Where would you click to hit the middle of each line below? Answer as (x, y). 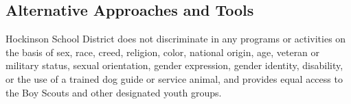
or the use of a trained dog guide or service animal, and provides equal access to (174, 78)
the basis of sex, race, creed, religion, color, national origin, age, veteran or (163, 52)
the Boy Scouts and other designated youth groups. (114, 92)
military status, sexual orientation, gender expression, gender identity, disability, (174, 65)
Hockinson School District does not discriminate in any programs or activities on (176, 39)
